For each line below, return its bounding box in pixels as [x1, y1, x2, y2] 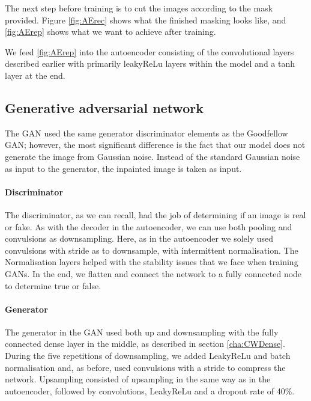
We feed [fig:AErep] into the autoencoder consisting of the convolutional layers [5, 45, 294, 58]
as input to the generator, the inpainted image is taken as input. [5, 162, 242, 174]
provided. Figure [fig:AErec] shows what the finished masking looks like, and [5, 13, 286, 26]
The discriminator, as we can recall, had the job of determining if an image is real [5, 208, 306, 221]
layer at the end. [5, 69, 65, 81]
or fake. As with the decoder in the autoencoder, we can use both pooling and [5, 220, 292, 233]
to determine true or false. [5, 279, 101, 292]
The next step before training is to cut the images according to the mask [5, 2, 273, 14]
